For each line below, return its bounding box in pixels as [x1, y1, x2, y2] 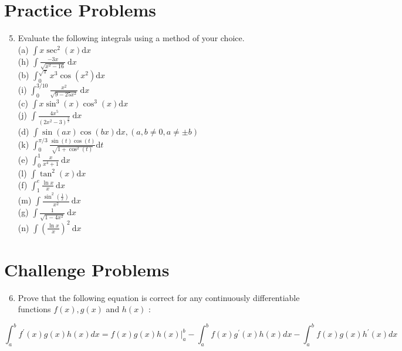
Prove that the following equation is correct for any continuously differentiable [18, 291, 300, 303]
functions [18, 303, 51, 315]
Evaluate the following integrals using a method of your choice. [18, 32, 245, 44]
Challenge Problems [4, 257, 170, 281]
